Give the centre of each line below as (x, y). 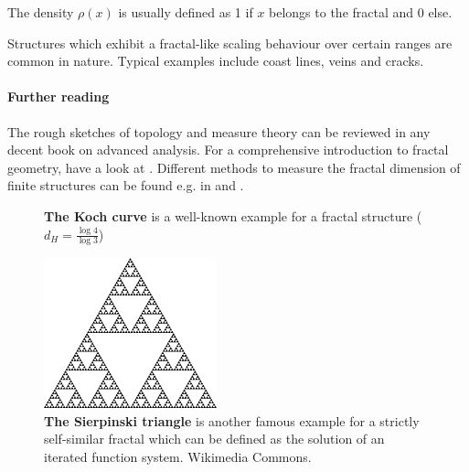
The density (41, 12)
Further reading (59, 97)
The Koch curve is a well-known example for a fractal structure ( (233, 215)
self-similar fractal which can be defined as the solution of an (214, 439)
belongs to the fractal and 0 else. (361, 12)
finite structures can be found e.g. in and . (126, 185)
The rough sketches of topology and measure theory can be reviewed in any (219, 131)
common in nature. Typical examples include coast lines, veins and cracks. (216, 61)
